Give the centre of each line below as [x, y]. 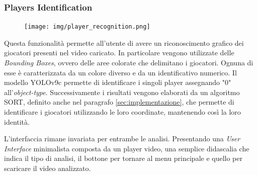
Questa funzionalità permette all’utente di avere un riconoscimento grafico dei [124, 42]
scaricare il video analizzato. [48, 168]
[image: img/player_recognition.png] [87, 27]
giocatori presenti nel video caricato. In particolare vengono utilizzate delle [119, 53]
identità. [17, 121]
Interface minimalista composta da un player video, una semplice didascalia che [127, 148]
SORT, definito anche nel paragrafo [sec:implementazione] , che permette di [119, 102]
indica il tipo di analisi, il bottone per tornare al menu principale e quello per [123, 158]
